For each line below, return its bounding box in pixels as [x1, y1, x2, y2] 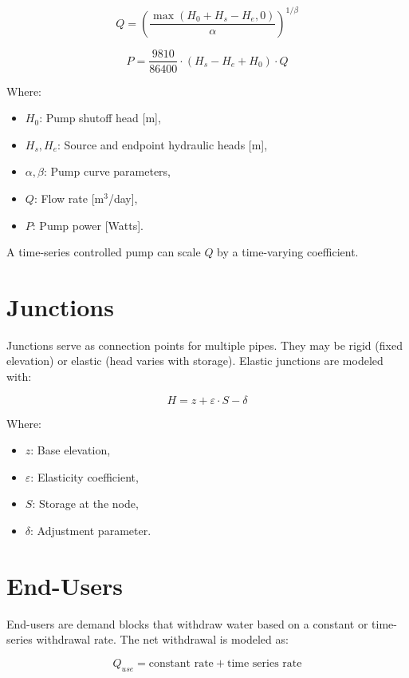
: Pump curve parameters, [43, 163, 171, 180]
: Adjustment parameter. [30, 522, 151, 538]
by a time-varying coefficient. [217, 244, 359, 260]
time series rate [226, 657, 302, 669]
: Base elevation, [30, 442, 111, 458]
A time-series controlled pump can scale [6, 244, 201, 260]
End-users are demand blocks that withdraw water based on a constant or [6, 615, 368, 632]
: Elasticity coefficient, [30, 468, 139, 485]
